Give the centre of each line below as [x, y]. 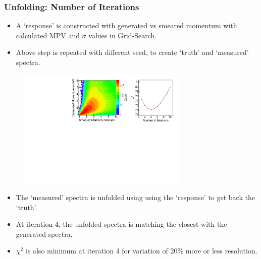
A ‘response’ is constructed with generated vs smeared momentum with [126, 25]
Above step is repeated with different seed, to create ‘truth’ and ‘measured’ [132, 52]
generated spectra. [44, 234]
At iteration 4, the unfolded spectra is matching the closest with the [121, 224]
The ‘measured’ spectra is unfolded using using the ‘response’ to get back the [135, 197]
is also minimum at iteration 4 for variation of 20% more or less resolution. [141, 251]
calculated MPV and [48, 35]
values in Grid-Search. [123, 35]
